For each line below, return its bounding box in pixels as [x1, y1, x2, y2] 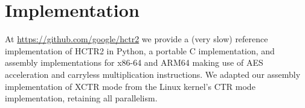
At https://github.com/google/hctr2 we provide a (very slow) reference [5, 33, 268, 45]
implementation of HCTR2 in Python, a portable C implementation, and [5, 44, 275, 57]
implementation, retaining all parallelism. [5, 92, 158, 104]
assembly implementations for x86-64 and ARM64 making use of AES [5, 56, 263, 69]
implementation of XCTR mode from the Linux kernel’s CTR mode [5, 80, 255, 92]
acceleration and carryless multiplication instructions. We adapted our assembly [5, 68, 301, 80]
